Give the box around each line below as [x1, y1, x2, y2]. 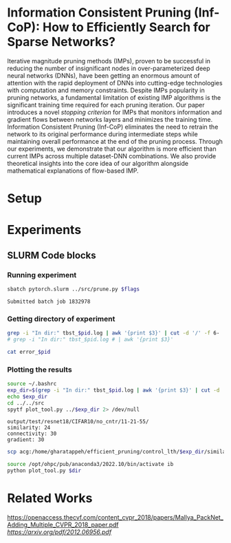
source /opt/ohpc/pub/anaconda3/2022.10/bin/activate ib [7, 461, 174, 468]
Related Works [7, 491, 93, 507]
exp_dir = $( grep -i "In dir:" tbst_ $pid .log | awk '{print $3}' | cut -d [7, 387, 220, 394]
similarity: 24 [7, 425, 51, 432]
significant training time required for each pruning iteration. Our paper [7, 100, 205, 109]
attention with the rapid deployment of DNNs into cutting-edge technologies [7, 78, 223, 87]
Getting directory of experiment [7, 314, 115, 323]
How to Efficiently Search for [42, 19, 211, 35]
